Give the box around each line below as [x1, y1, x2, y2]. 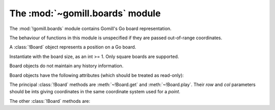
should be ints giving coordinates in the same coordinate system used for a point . [9, 89, 181, 95]
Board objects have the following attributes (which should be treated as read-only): [9, 72, 184, 78]
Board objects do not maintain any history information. [9, 63, 124, 69]
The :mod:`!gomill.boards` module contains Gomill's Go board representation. [9, 25, 172, 32]
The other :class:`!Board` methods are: [9, 98, 90, 104]
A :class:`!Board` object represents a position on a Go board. [9, 44, 136, 50]
